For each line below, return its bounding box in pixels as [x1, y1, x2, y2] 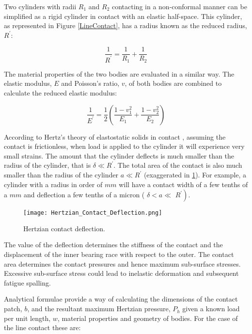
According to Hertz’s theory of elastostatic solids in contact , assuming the [4, 131, 226, 142]
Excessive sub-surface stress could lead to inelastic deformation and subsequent [4, 268, 239, 278]
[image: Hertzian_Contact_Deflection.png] [23, 209, 162, 217]
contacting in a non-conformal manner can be [112, 1, 247, 11]
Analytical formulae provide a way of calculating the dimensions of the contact [4, 294, 238, 304]
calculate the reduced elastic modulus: [4, 88, 117, 98]
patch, [4, 303, 22, 314]
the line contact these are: [4, 322, 81, 333]
